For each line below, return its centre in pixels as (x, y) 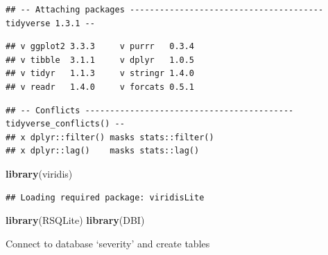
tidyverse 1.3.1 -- (50, 23)
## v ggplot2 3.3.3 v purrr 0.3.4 (100, 47)
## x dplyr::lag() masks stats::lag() (103, 151)
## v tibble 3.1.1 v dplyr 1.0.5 (100, 60)
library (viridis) (39, 173)
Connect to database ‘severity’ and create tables (108, 243)
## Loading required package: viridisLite (105, 197)
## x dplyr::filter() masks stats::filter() (110, 137)
